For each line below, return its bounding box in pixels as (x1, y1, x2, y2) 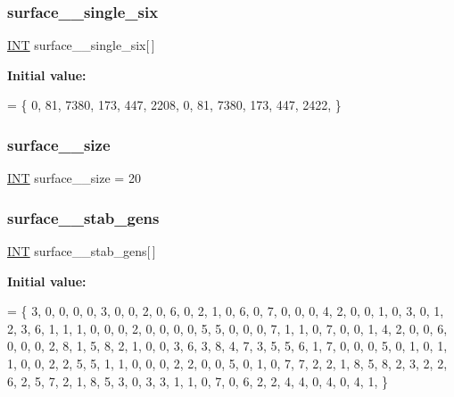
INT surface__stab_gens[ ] (7, 242, 156, 261)
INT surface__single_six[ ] (7, 36, 155, 54)
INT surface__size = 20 (7, 169, 141, 187)
